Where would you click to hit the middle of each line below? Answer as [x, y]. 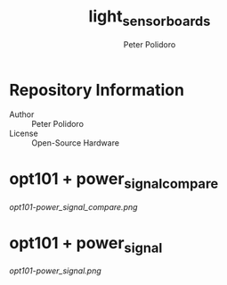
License [24, 134]
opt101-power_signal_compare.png [73, 206]
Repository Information [97, 90]
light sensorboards [150, 18]
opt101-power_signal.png [56, 271]
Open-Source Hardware [76, 143]
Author [22, 114]
